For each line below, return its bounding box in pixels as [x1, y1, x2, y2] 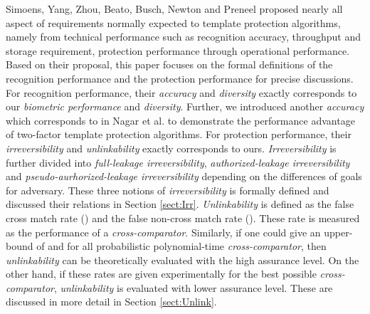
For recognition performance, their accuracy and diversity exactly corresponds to [6, 85, 357, 100]
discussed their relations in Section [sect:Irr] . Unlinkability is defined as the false [6, 197, 354, 211]
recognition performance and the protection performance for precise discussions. [6, 70, 354, 85]
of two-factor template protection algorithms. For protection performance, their [6, 127, 351, 142]
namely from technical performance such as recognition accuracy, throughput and [6, 29, 361, 44]
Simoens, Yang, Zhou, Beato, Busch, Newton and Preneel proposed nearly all [6, 1, 343, 16]
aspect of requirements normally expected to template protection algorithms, [6, 15, 341, 30]
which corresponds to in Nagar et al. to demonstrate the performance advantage [6, 112, 355, 127]
